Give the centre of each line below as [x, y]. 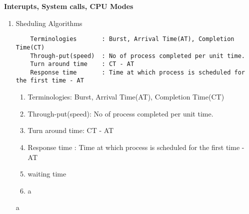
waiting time [47, 174]
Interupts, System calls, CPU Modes [69, 6]
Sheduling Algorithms [49, 23]
